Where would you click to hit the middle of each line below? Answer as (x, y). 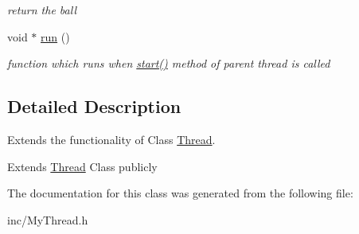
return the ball (42, 10)
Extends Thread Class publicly (82, 166)
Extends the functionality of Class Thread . (111, 139)
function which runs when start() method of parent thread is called (169, 63)
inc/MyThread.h (48, 219)
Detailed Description (94, 106)
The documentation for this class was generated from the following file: (180, 193)
